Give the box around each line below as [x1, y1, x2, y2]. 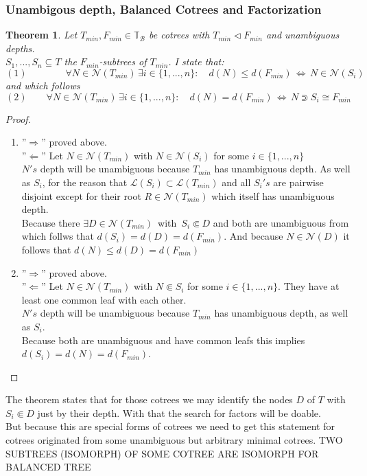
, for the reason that [42, 174, 128, 189]
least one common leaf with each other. [21, 292, 187, 306]
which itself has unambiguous [211, 188, 335, 203]
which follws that [21, 229, 94, 243]
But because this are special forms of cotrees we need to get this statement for [5, 419, 335, 433]
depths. [5, 41, 35, 55]
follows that [21, 242, 71, 256]
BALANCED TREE [5, 460, 91, 474]
